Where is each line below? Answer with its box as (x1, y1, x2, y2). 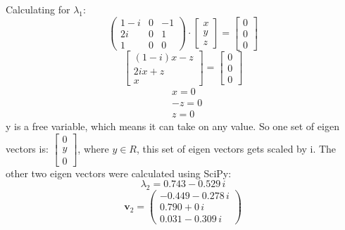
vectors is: (6, 141, 49, 155)
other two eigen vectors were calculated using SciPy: (6, 165, 232, 180)
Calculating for (6, 2, 70, 16)
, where (77, 141, 109, 155)
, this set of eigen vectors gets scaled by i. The (137, 141, 337, 155)
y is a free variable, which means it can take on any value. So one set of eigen (6, 118, 339, 133)
